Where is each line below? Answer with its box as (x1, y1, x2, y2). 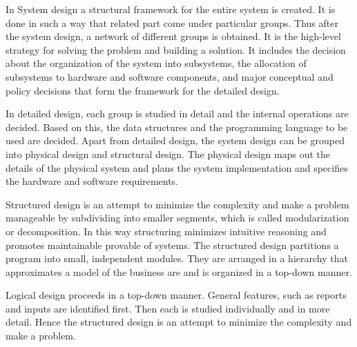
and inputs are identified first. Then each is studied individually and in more (6, 301, 330, 315)
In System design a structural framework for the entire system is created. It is (6, 2, 336, 16)
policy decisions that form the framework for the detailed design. (6, 83, 280, 97)
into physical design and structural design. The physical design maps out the (6, 146, 331, 161)
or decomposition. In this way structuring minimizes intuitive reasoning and (6, 224, 327, 238)
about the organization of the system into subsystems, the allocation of (6, 56, 307, 70)
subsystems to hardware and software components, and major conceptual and (6, 69, 334, 83)
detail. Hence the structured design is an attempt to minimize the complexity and (6, 315, 352, 329)
